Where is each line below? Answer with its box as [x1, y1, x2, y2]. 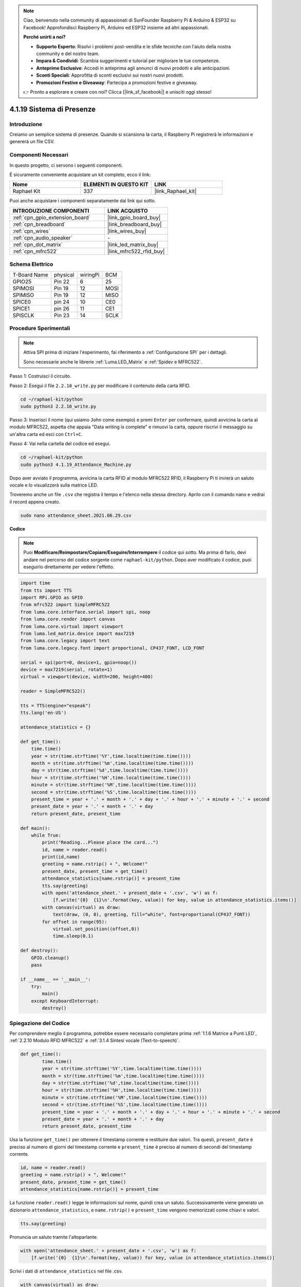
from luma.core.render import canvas [20, 616, 116, 622]
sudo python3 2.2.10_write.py [20, 404, 97, 409]
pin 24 [54, 298, 69, 305]
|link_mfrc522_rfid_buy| [107, 248, 165, 255]
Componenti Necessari [9, 151, 69, 159]
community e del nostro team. [36, 50, 100, 57]
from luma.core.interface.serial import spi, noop [20, 609, 151, 615]
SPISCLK [12, 311, 34, 319]
